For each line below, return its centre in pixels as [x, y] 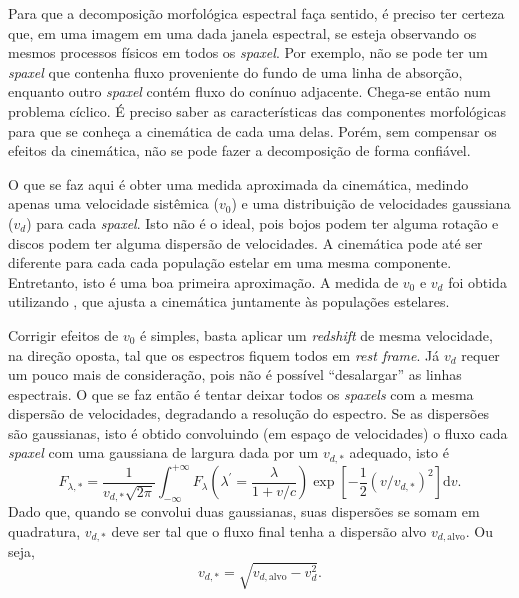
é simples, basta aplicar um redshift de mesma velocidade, [316, 334]
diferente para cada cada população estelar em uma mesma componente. [230, 262]
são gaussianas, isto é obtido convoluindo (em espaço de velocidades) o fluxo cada [258, 432]
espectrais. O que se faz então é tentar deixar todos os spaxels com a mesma [241, 393]
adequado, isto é [399, 452]
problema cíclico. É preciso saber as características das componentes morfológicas [257, 110]
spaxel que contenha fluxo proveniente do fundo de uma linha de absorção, [235, 71]
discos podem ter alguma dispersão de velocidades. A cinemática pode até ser [245, 242]
